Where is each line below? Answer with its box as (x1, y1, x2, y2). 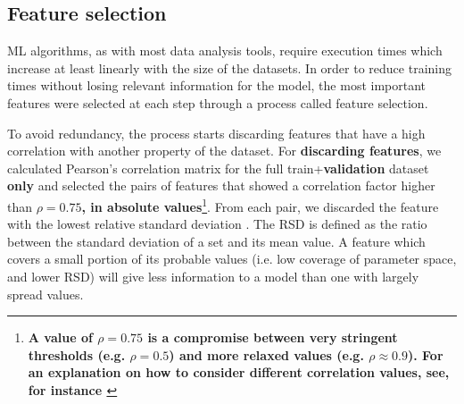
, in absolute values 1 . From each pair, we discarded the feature (81, 194, 439, 215)
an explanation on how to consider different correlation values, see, (28, 363, 450, 382)
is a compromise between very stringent (147, 328, 398, 347)
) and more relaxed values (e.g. (169, 345, 364, 364)
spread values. (7, 284, 84, 303)
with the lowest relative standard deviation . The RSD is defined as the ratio (7, 215, 427, 233)
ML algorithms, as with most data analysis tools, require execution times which (7, 41, 443, 60)
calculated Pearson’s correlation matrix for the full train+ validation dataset (7, 158, 429, 177)
